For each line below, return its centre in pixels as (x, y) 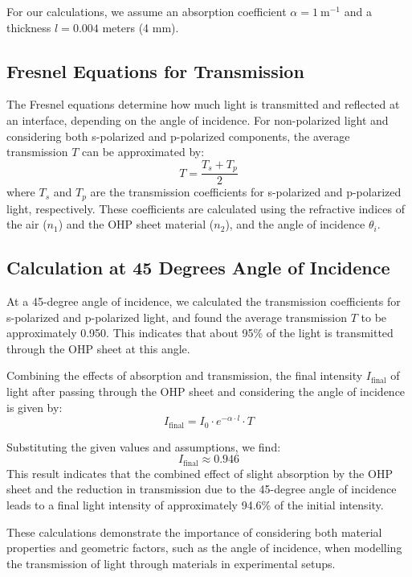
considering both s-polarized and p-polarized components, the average (178, 136)
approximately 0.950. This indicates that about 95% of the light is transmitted (200, 333)
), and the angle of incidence (295, 224)
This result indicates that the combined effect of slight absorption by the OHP (200, 473)
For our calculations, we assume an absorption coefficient (147, 11)
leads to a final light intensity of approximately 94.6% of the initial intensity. (195, 505)
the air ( (27, 224)
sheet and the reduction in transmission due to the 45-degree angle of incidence (202, 489)
